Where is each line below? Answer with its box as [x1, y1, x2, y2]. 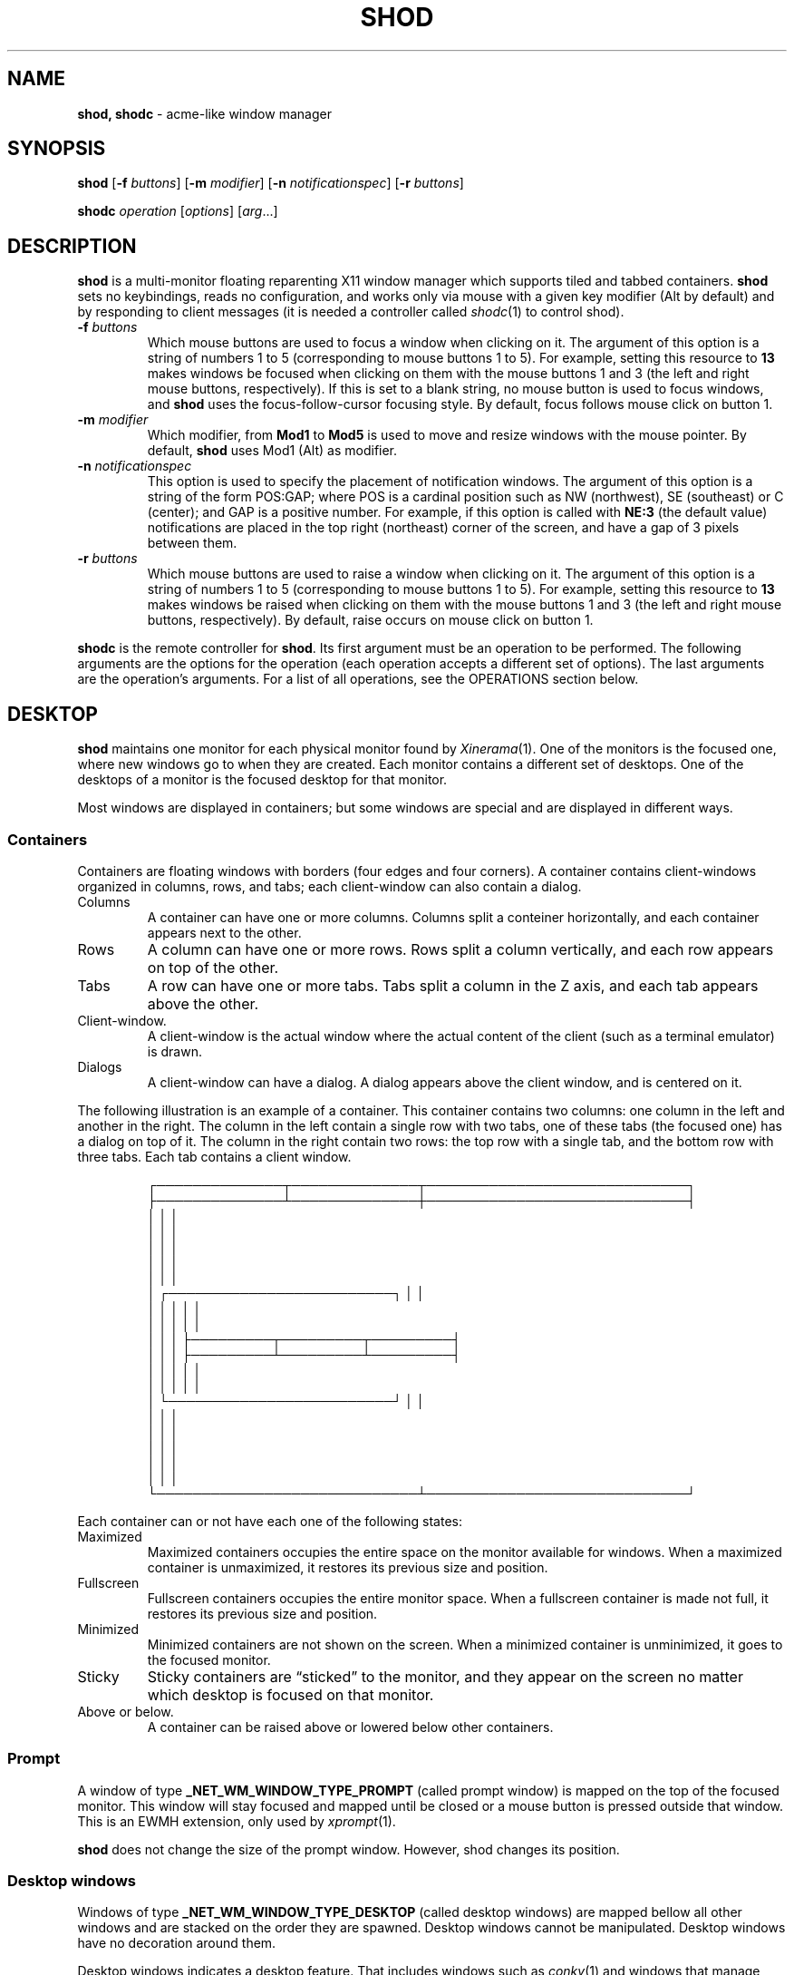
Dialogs [77, 1058, 122, 1075]
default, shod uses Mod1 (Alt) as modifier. [147, 443, 398, 459]
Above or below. [77, 1703, 174, 1719]
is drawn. [147, 1043, 202, 1059]
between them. [147, 535, 237, 551]
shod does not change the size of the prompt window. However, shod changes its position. [77, 1841, 620, 1857]
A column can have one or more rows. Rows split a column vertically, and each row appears [147, 939, 774, 958]
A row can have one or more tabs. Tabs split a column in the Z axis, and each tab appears [147, 976, 759, 995]
